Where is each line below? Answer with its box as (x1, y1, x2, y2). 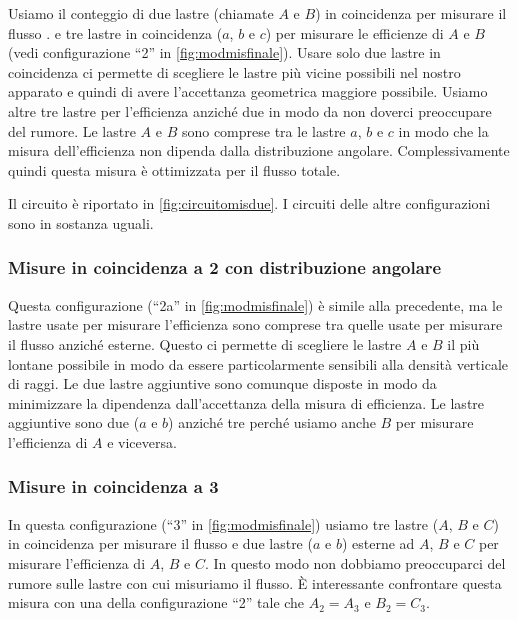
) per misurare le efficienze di (265, 22, 444, 43)
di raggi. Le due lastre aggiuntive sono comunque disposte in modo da (8, 373, 437, 394)
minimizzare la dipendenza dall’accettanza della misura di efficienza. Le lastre (8, 392, 485, 413)
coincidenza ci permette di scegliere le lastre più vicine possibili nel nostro (8, 61, 461, 82)
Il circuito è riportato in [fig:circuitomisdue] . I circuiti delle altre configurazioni (8, 193, 491, 214)
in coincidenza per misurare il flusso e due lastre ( (8, 533, 313, 554)
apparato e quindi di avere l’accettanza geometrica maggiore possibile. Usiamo (8, 81, 488, 102)
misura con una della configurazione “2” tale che (8, 592, 305, 613)
